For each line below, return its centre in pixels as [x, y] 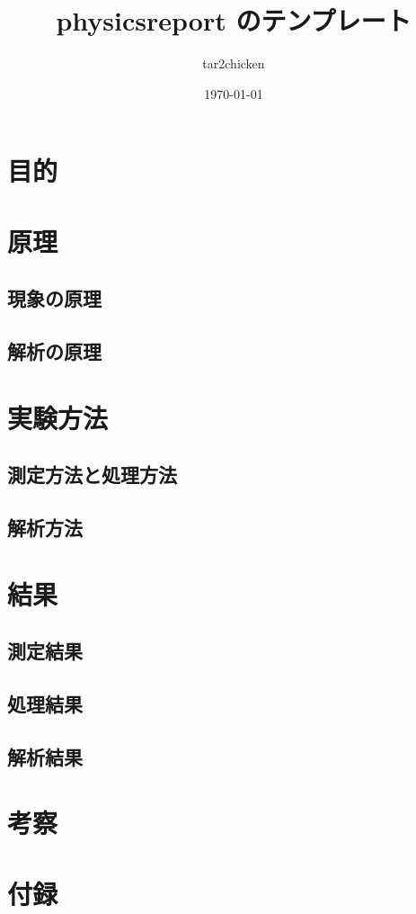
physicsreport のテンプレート [234, 20]
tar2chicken [234, 63]
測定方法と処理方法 [92, 475]
